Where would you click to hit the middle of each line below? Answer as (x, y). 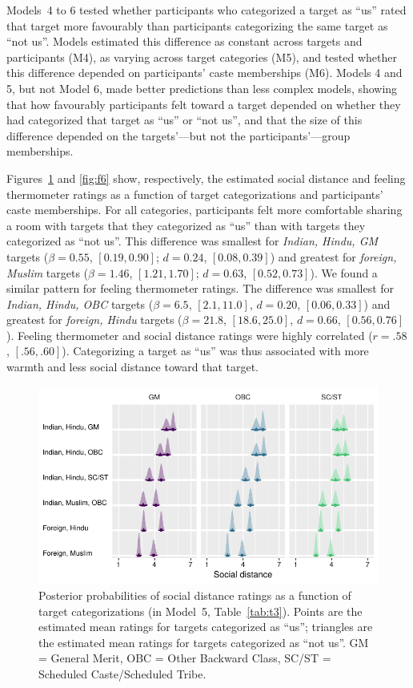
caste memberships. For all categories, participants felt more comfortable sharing (204, 210)
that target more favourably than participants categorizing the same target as (197, 25)
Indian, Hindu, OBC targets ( (80, 304)
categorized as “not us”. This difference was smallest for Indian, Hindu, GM (192, 241)
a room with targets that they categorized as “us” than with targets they (186, 225)
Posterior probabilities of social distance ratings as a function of (195, 595)
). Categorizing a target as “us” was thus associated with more (215, 351)
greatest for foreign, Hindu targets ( (94, 320)
